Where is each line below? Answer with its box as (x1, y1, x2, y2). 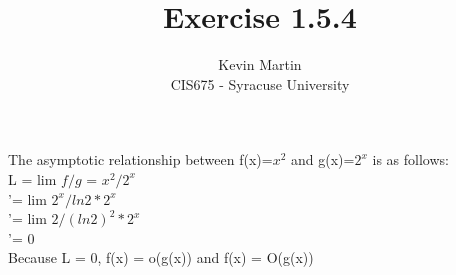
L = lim (8, 168, 57, 189)
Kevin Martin (218, 54, 302, 75)
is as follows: (372, 149, 449, 170)
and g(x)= (291, 149, 355, 170)
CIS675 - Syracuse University (170, 73, 350, 94)
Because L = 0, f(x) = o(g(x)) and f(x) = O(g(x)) (8, 247, 314, 268)
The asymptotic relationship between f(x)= (8, 149, 273, 170)
